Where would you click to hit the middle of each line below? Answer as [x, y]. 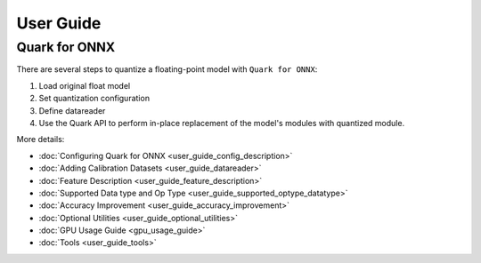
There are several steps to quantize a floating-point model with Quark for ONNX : [167, 69]
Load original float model [85, 85]
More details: [41, 139]
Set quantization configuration [94, 99]
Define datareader [72, 110]
